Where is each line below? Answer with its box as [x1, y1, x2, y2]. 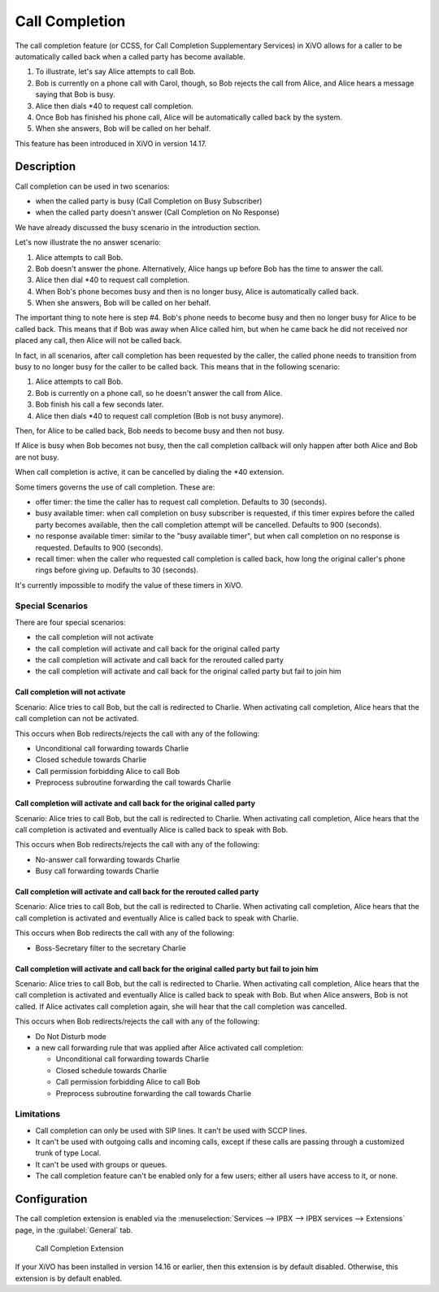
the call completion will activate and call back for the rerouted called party [35, 655, 284, 664]
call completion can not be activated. [15, 714, 139, 724]
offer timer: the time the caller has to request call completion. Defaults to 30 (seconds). [35, 497, 328, 507]
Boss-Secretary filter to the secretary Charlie [35, 943, 186, 953]
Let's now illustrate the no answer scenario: [15, 237, 162, 247]
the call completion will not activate [35, 633, 154, 642]
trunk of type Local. [35, 1148, 102, 1158]
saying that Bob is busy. [35, 89, 115, 99]
